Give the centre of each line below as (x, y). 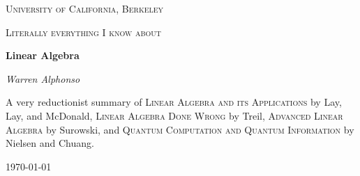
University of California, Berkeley (85, 8)
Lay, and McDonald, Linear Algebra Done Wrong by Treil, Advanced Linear (174, 115)
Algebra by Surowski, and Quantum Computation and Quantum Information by (180, 129)
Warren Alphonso (43, 78)
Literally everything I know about (84, 32)
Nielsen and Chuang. (50, 143)
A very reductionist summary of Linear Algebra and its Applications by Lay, (174, 102)
